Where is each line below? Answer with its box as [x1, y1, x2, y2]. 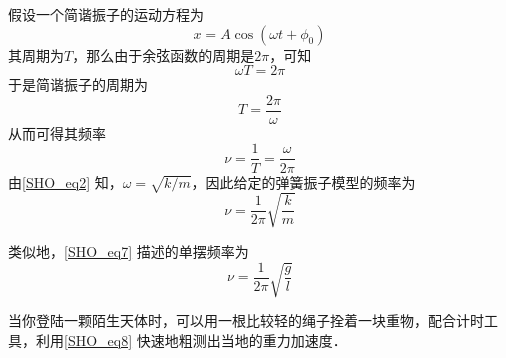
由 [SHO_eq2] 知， [8, 171, 123, 192]
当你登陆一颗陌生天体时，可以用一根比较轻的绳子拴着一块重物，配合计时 [8, 309, 484, 330]
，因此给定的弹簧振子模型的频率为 [191, 171, 416, 192]
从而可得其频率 [8, 122, 106, 143]
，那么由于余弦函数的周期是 [72, 44, 255, 65]
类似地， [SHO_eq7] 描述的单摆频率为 [8, 240, 249, 261]
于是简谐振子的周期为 [8, 74, 148, 95]
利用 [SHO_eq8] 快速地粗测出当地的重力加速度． [35, 329, 347, 350]
